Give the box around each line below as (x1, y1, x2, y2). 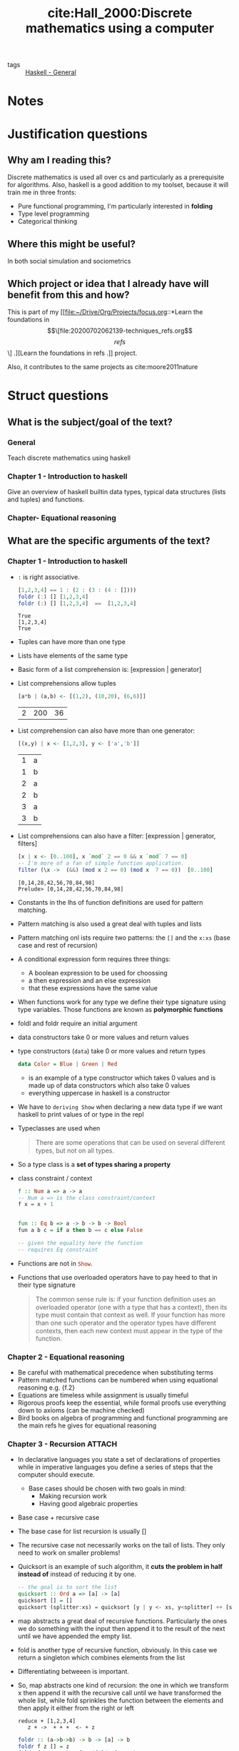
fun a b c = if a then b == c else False (17, 1227, 143, 1234)
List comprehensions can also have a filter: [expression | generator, (17, 832, 216, 841)
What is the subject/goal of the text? (7, 416, 173, 428)
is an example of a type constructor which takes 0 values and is (28, 1073, 216, 1082)
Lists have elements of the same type (17, 651, 128, 660)
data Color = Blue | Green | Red (17, 1060, 118, 1068)
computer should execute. (17, 1470, 95, 1479)
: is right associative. (17, 573, 80, 581)
